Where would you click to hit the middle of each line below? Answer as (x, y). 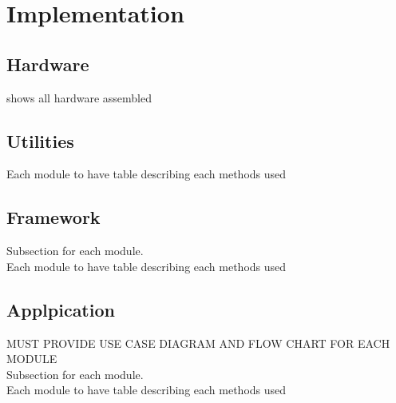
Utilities (40, 140)
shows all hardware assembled (79, 97)
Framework (53, 217)
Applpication (61, 309)
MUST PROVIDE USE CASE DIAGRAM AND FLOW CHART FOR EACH (198, 343)
